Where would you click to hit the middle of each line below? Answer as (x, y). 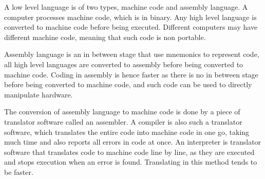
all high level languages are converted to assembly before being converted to (124, 64)
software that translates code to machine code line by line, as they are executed (129, 152)
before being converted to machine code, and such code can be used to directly (128, 84)
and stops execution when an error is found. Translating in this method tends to (131, 162)
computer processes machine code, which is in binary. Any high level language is (130, 17)
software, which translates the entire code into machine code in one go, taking (127, 132)
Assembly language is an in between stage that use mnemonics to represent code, (132, 54)
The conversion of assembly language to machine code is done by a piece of (122, 112)
